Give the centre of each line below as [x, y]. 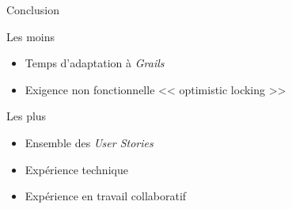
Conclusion [33, 9]
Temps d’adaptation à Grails [95, 63]
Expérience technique [76, 169]
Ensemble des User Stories [89, 142]
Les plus [27, 116]
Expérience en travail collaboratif [106, 196]
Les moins [30, 36]
